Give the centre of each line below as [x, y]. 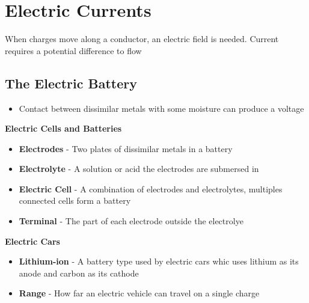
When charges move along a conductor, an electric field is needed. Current [142, 39]
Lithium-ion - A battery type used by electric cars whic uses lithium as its [159, 261]
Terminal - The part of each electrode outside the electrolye [131, 221]
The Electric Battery [71, 83]
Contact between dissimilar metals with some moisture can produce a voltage [161, 108]
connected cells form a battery [75, 200]
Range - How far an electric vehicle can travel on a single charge [139, 293]
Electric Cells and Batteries [63, 128]
